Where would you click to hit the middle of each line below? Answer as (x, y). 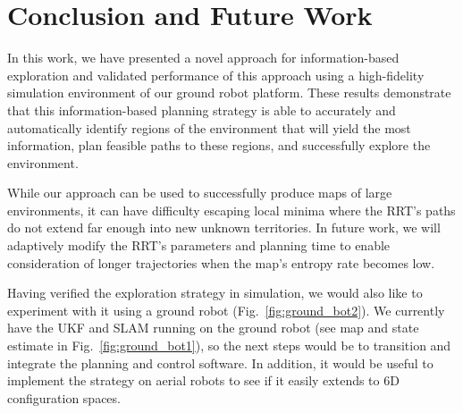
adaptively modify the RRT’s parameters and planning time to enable (199, 245)
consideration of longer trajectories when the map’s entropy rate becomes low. (221, 262)
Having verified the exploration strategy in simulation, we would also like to (215, 293)
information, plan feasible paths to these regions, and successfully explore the (219, 145)
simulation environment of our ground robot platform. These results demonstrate (229, 93)
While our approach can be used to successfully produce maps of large (200, 193)
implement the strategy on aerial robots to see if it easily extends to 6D (203, 380)
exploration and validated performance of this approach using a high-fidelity (216, 75)
